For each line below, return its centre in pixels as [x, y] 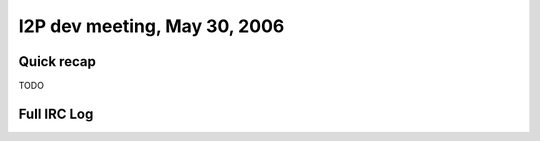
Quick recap [57, 61]
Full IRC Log [56, 113]
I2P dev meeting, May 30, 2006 [151, 26]
